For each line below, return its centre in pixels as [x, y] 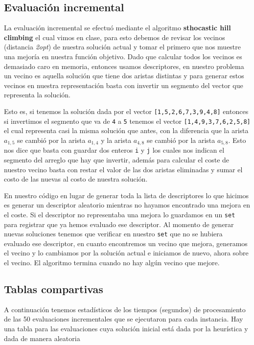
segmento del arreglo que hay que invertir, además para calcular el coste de [117, 159]
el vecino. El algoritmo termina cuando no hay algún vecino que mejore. [112, 263]
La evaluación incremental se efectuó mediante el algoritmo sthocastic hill [117, 28]
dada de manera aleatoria [42, 338]
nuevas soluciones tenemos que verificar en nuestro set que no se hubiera [113, 234]
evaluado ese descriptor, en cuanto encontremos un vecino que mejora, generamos [126, 243]
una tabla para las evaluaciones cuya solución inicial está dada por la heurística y [126, 329]
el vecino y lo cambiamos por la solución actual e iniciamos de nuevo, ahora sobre [126, 253]
